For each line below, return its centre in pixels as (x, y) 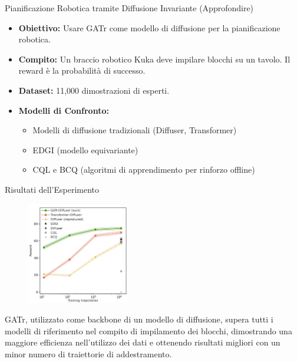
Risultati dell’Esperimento (52, 189)
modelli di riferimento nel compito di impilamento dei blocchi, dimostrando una (148, 330)
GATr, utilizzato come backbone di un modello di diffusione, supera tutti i (139, 319)
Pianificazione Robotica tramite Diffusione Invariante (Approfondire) (129, 8)
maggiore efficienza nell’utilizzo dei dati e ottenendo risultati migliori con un (143, 342)
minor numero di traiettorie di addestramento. (88, 353)
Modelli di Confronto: (64, 110)
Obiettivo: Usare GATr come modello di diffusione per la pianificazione (149, 27)
